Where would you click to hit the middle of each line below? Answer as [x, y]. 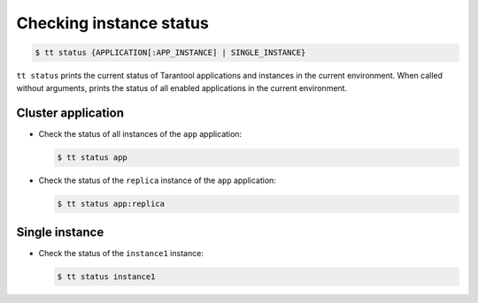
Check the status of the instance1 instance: [121, 253]
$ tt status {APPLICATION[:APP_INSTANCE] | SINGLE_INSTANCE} [170, 53]
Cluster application [70, 114]
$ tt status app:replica [111, 204]
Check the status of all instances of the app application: [140, 134]
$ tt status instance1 [106, 276]
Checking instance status [113, 23]
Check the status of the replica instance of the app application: [157, 180]
